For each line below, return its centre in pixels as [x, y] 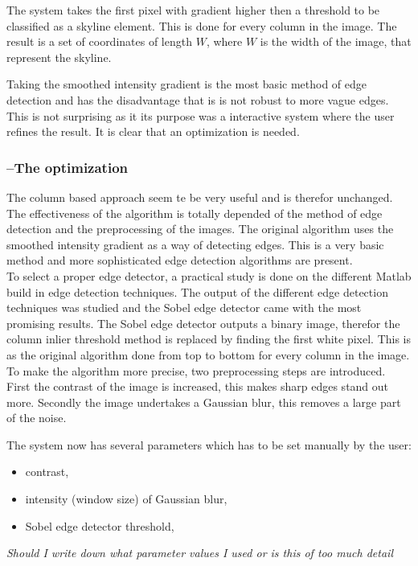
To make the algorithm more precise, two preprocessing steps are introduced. [196, 370]
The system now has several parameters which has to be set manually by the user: [209, 444]
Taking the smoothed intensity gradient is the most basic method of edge [187, 84]
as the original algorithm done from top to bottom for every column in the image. [208, 354]
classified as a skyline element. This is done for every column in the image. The [202, 25]
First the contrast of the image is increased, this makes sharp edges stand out [198, 386]
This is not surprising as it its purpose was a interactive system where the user [201, 115]
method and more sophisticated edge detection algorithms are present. [180, 260]
